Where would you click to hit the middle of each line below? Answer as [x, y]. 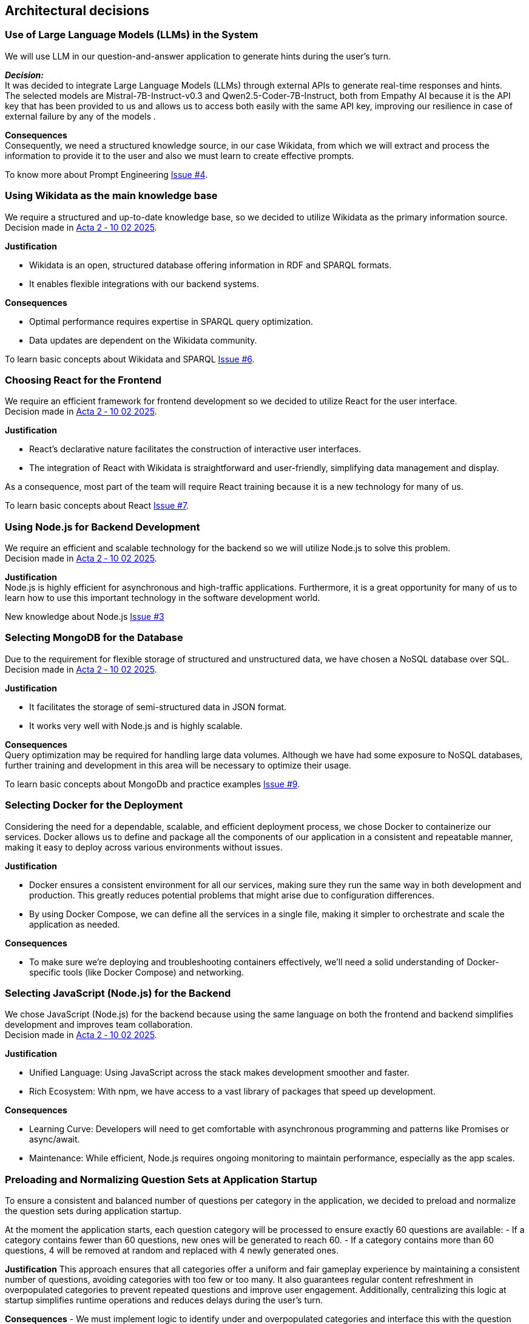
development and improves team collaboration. [99, 1025]
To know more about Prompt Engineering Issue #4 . [106, 174]
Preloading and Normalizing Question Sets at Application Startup [161, 1179]
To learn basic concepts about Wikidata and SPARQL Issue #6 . [130, 359]
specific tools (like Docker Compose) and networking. [136, 972]
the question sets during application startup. [93, 1211]
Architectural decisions [77, 11]
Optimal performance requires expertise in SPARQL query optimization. [171, 321]
